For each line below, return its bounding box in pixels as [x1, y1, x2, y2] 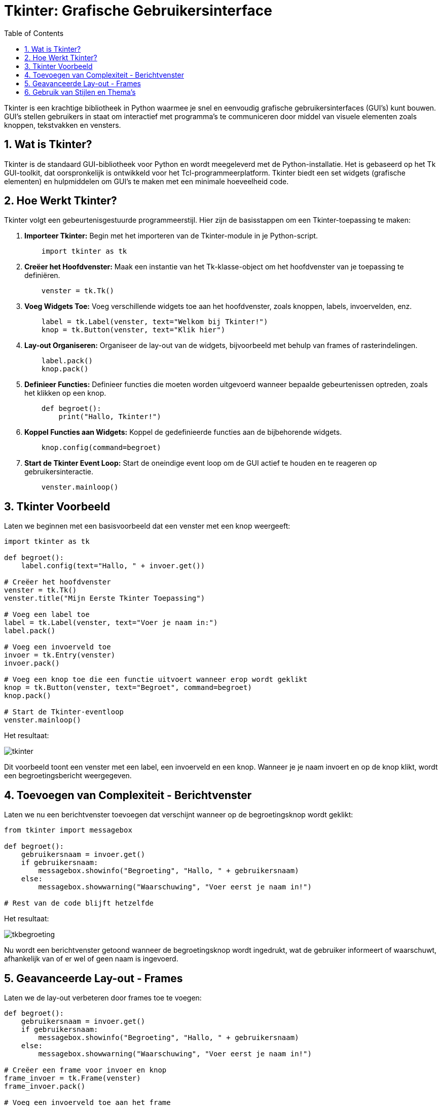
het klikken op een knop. [24, 389, 106, 398]
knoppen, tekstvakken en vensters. [4, 120, 121, 129]
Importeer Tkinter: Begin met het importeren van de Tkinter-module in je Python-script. [24, 231, 318, 240]
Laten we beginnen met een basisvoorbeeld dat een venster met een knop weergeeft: [4, 522, 290, 531]
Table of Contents [4, 28, 64, 38]
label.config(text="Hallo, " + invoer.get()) [21, 562, 205, 570]
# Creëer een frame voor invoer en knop [4, 1065, 167, 1074]
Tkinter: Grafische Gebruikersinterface [4, 2, 272, 19]
